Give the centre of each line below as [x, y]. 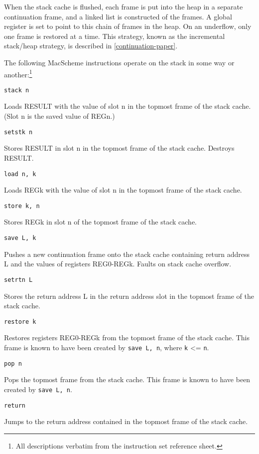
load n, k [20, 174]
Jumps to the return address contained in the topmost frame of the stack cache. [126, 421]
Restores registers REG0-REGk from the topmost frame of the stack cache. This [127, 338]
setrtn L [18, 280]
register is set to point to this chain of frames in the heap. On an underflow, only [128, 26]
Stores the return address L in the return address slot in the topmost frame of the [129, 296]
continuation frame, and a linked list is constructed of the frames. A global [118, 16]
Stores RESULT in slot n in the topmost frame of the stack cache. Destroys [119, 148]
